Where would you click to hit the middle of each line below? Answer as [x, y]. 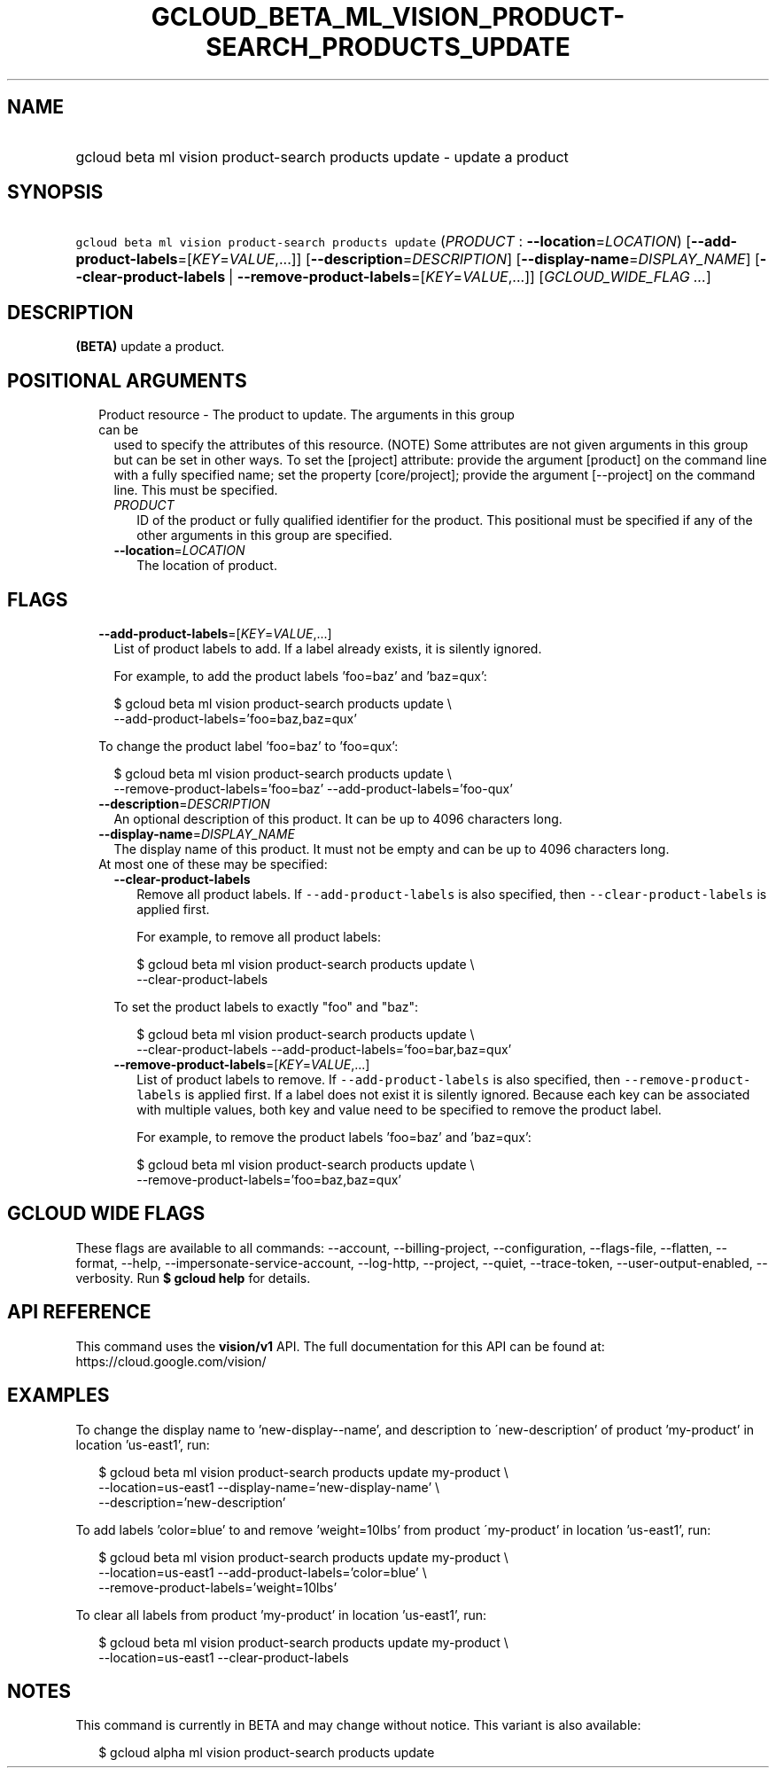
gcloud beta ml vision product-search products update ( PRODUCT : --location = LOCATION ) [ [384, 242]
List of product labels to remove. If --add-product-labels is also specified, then [379, 1079]
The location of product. [207, 566]
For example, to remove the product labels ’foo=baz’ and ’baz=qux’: [334, 1137]
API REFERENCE [79, 1312]
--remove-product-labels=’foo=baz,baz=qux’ [269, 1179]
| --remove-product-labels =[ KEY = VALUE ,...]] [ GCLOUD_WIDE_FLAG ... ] [469, 277]
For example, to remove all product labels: [259, 936]
